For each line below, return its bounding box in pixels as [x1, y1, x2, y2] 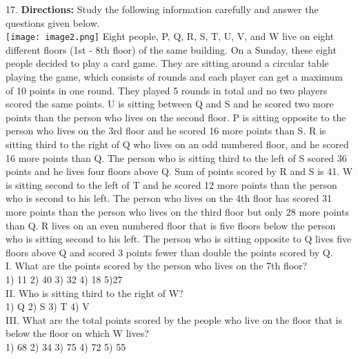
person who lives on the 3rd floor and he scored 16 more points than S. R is [6, 123, 326, 138]
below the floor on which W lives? [6, 326, 149, 340]
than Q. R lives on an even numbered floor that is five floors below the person [6, 218, 336, 232]
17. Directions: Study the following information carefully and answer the [6, 2, 319, 16]
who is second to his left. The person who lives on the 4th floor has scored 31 [6, 191, 332, 205]
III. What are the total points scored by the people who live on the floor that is [6, 312, 343, 327]
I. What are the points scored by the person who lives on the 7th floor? [6, 258, 308, 273]
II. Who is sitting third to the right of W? [6, 285, 183, 300]
